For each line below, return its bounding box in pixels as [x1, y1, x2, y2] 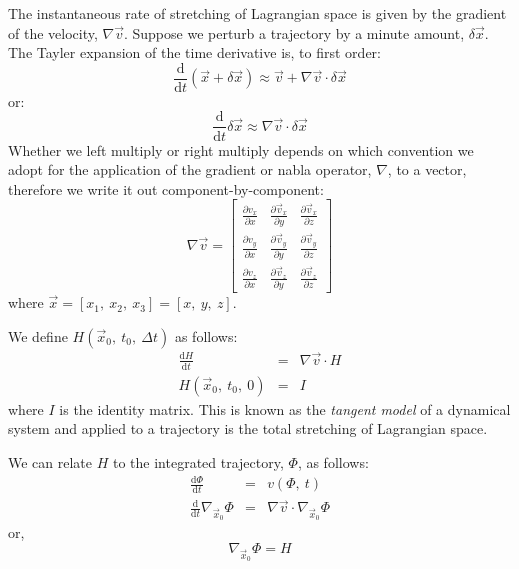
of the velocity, [8, 22, 98, 43]
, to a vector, [387, 159, 467, 180]
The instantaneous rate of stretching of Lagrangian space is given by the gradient [8, 3, 507, 23]
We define [8, 325, 68, 346]
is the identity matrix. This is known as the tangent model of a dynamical [59, 398, 511, 419]
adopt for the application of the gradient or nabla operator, [8, 159, 372, 180]
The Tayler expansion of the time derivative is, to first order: [8, 42, 381, 63]
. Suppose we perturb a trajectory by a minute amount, [123, 22, 465, 43]
